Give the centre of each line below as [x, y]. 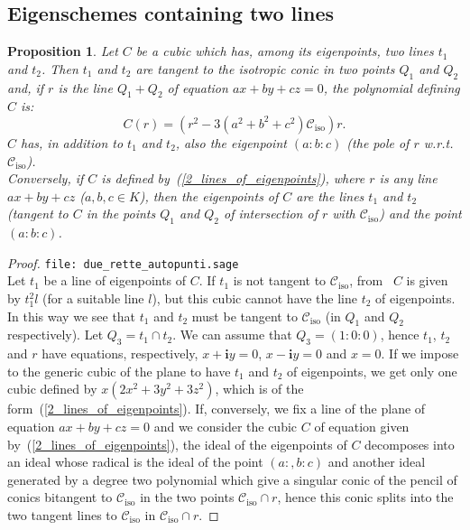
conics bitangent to [60, 497]
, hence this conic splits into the [365, 497]
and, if [26, 87]
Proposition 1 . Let [63, 51]
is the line [85, 87]
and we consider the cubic [226, 426]
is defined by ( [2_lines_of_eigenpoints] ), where [233, 178]
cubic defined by [52, 389]
